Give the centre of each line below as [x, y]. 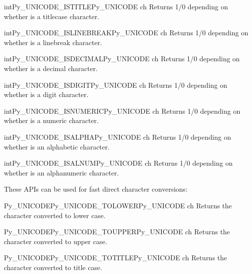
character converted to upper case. [56, 241]
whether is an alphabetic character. [57, 146]
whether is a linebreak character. [53, 42]
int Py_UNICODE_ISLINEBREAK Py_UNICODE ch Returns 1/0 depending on [126, 33]
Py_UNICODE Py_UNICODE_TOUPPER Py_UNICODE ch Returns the [117, 232]
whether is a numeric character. [51, 120]
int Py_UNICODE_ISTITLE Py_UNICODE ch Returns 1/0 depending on [116, 6]
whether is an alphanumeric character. [62, 172]
